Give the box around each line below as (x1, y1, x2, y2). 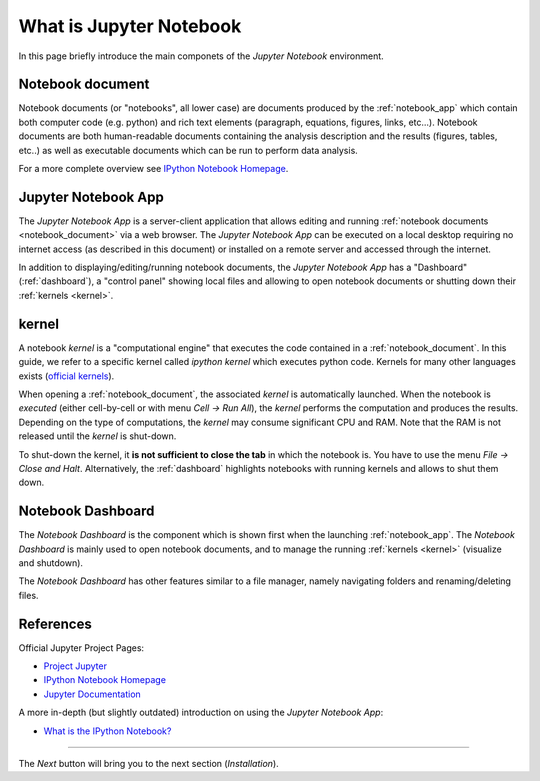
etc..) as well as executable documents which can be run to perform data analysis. (18, 144, 359, 156)
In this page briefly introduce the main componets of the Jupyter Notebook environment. (18, 50, 384, 62)
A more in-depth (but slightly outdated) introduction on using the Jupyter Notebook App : (18, 706, 384, 719)
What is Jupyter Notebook (18, 15, 242, 37)
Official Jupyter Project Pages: (18, 641, 145, 654)
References (18, 615, 92, 632)
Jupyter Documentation (43, 688, 142, 700)
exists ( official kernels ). (18, 370, 115, 382)
